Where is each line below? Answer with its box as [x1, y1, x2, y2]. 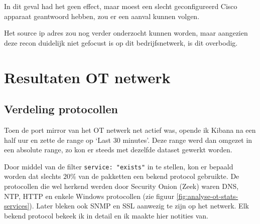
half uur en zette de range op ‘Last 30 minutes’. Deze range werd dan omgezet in [4, 134, 252, 145]
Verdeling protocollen [4, 101, 118, 117]
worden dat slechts [4, 171, 61, 181]
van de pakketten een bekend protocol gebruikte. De [78, 171, 239, 181]
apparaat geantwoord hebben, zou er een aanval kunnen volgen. [4, 11, 200, 21]
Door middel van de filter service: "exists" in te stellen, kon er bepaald [4, 161, 233, 171]
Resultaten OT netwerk [4, 67, 171, 87]
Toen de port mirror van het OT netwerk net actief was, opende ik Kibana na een [4, 124, 256, 135]
